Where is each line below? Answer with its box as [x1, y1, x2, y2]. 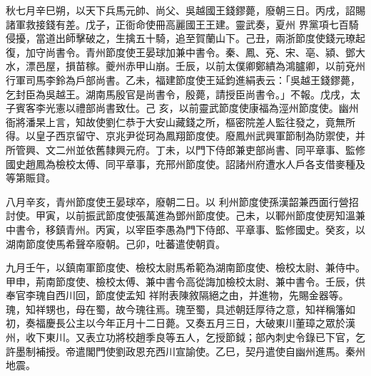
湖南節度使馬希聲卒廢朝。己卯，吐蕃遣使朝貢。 [6, 236, 225, 251]
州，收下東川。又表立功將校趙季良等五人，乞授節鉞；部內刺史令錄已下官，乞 [6, 330, 365, 345]
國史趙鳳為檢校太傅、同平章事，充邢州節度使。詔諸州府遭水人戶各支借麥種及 [6, 156, 365, 171]
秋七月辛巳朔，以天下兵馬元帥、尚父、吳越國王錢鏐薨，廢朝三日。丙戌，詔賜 [6, 3, 365, 17]
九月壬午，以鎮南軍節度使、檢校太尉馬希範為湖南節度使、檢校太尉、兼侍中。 [6, 260, 365, 275]
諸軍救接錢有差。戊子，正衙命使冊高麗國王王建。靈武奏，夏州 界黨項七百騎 [6, 16, 359, 31]
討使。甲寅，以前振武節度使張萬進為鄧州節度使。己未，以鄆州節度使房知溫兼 [6, 208, 365, 223]
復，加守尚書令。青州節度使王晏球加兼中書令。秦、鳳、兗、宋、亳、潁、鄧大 [6, 44, 365, 59]
